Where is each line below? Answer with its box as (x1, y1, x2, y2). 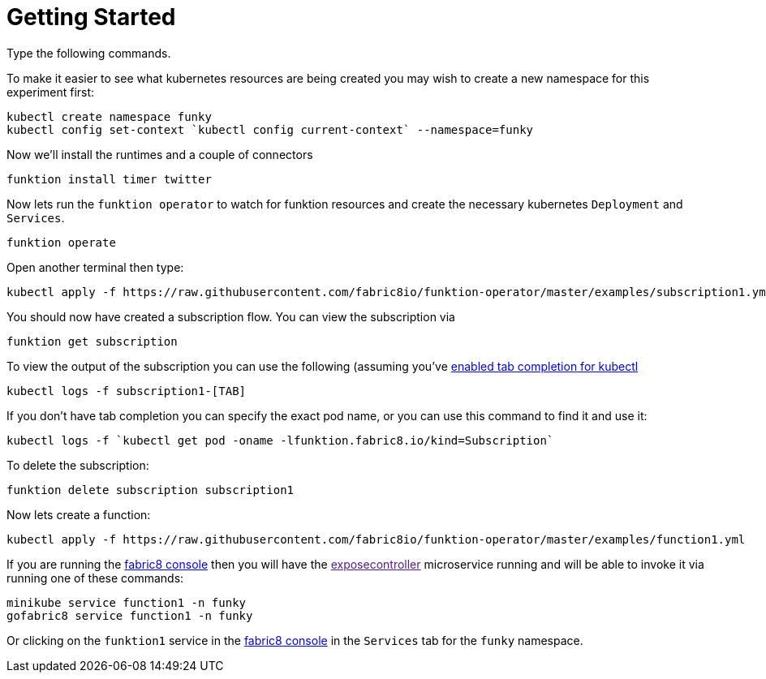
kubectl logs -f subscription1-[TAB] (6, 384, 247, 398)
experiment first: (6, 84, 95, 99)
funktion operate (6, 235, 116, 249)
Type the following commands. (6, 45, 171, 60)
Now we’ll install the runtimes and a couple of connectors (6, 147, 313, 161)
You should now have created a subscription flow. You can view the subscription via (6, 309, 455, 324)
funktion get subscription (6, 334, 178, 348)
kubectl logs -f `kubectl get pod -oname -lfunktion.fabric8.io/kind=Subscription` (6, 433, 554, 447)
